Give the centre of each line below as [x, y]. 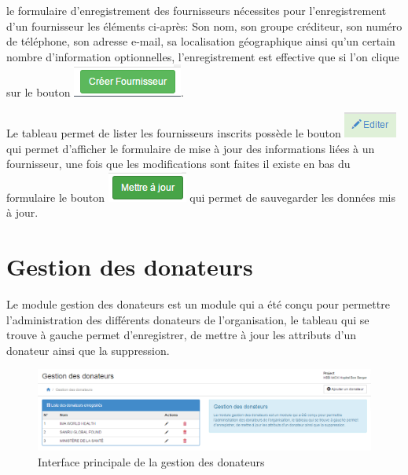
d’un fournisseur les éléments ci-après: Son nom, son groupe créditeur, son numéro [204, 26]
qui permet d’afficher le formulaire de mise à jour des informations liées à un [191, 148]
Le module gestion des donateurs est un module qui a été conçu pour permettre [198, 304]
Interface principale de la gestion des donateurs [151, 461]
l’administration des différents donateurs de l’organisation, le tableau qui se [188, 319]
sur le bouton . [95, 92]
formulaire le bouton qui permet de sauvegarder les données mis [201, 197]
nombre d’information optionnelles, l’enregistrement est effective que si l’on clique [203, 56]
